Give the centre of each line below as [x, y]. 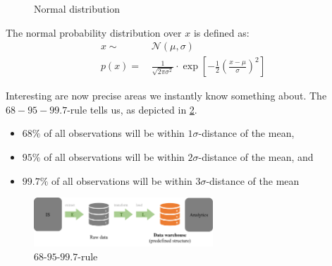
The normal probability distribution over [94, 32]
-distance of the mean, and [256, 157]
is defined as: [221, 32]
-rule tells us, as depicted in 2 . [132, 109]
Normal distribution [77, 8]
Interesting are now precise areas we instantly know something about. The [166, 96]
